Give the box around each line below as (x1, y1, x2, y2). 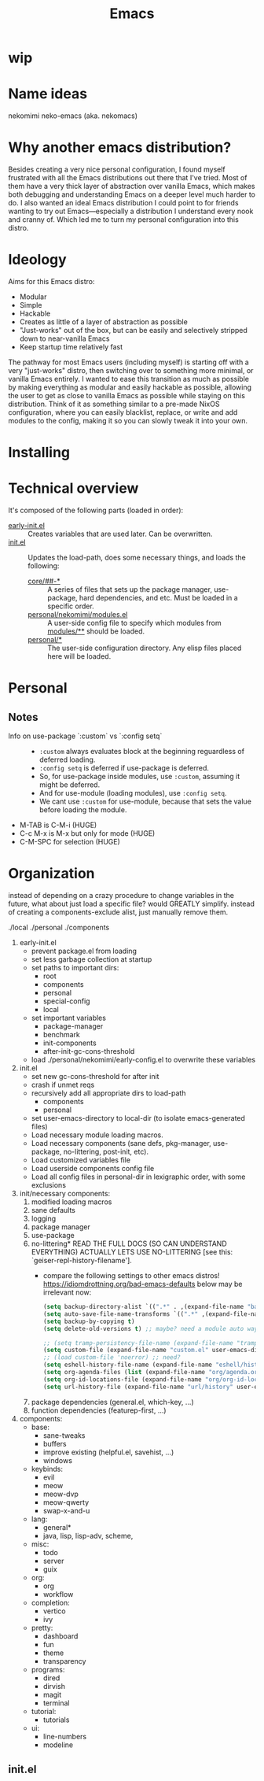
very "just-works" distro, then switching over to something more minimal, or (8, 366, 254, 375)
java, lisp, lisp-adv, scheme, (42, 1531, 134, 1540)
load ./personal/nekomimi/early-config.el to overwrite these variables (31, 1055, 256, 1065)
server (42, 1556, 64, 1565)
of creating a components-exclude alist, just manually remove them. (8, 907, 229, 917)
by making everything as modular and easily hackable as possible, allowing (8, 382, 252, 392)
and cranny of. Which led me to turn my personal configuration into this (8, 215, 240, 224)
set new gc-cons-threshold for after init (31, 1072, 159, 1081)
